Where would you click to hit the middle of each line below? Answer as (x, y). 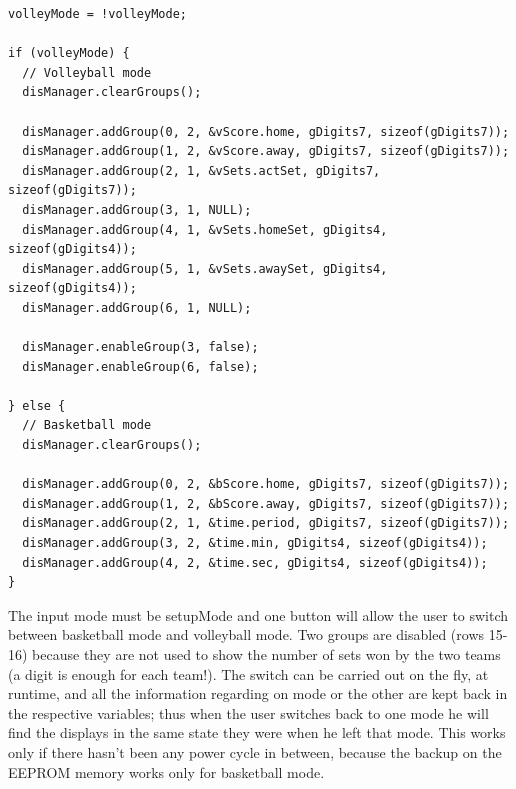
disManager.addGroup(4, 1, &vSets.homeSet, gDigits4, (205, 229)
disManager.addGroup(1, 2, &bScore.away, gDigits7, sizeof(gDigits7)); (266, 503)
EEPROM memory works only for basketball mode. (166, 771)
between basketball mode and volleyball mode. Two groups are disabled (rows (246, 634)
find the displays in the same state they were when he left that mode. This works (257, 732)
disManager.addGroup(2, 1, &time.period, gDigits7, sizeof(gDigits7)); (266, 523)
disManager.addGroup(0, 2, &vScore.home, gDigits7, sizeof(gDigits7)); (266, 131)
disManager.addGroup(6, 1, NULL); (137, 307)
